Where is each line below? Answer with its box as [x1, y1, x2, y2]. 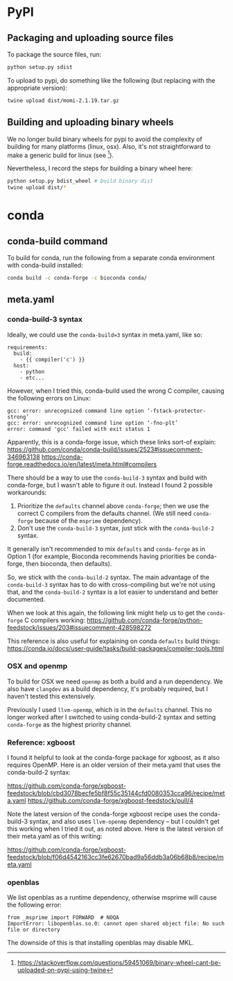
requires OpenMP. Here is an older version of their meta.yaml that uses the [7, 761, 221, 769]
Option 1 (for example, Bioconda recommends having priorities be [7, 552, 195, 560]
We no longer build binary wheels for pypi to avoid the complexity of [7, 135, 202, 143]
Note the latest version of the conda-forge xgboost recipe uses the [7, 810, 199, 818]
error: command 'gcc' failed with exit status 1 [7, 425, 150, 432]
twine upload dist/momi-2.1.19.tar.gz [7, 97, 119, 104]
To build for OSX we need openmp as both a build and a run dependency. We [7, 677, 223, 686]
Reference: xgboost [7, 738, 76, 747]
